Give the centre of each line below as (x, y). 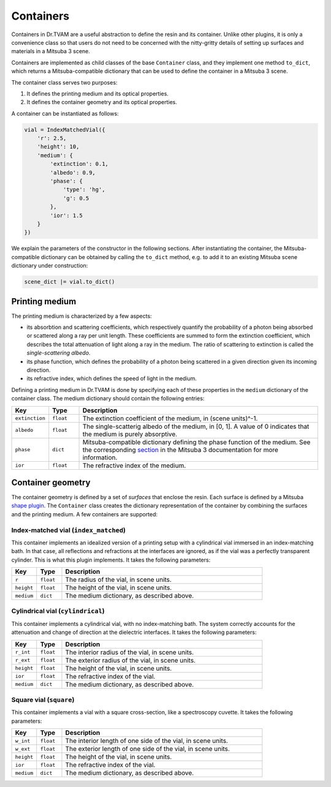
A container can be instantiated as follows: (65, 113)
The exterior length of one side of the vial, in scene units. (147, 749)
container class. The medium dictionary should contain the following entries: (108, 399)
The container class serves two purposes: (64, 82)
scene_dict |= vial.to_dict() (70, 282)
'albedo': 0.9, (73, 172)
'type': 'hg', (84, 190)
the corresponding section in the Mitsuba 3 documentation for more (181, 450)
